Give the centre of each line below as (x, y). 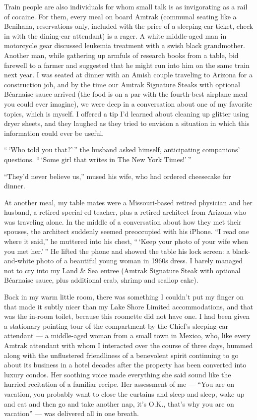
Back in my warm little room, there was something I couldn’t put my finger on (124, 297)
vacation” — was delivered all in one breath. (71, 413)
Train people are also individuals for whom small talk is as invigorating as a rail (126, 6)
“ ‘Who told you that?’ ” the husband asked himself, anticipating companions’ (122, 150)
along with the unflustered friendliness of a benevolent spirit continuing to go (121, 355)
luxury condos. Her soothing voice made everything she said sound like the (118, 374)
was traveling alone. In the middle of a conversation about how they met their (123, 221)
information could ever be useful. (54, 133)
